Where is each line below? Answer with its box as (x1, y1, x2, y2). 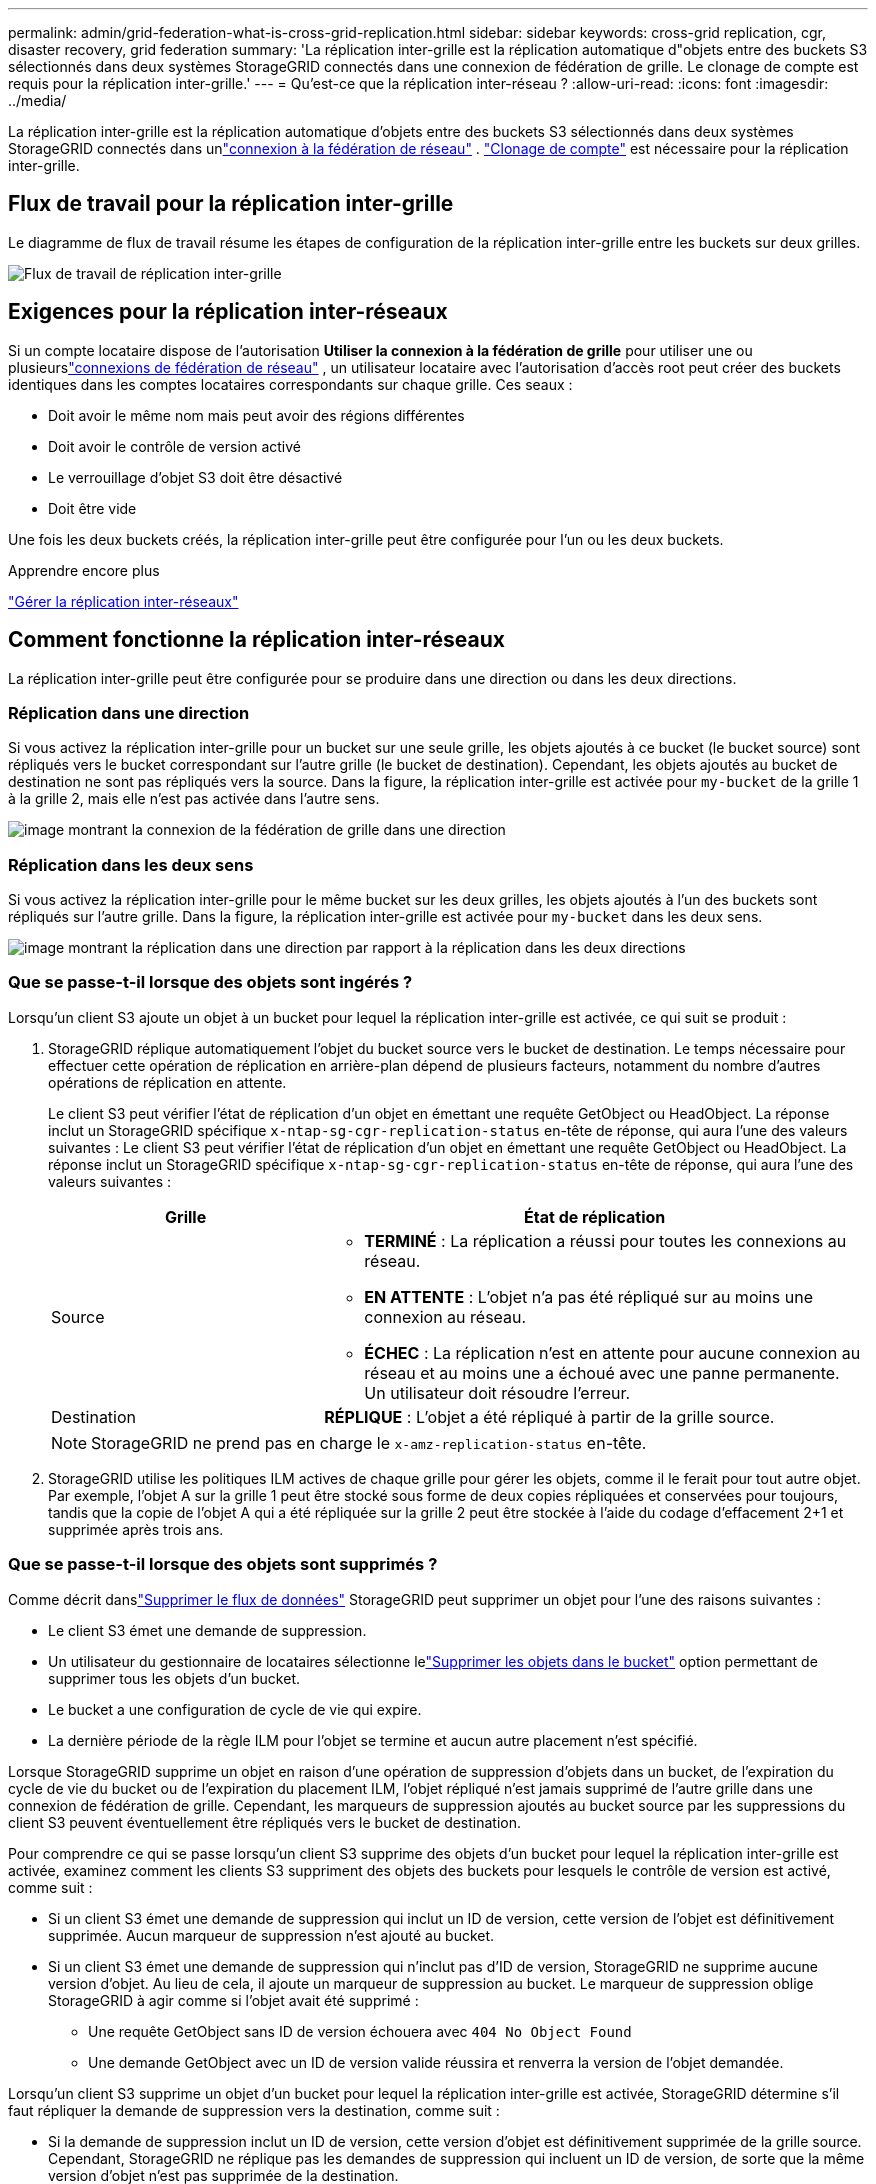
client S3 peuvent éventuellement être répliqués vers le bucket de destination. (8, 1813, 522, 1831)
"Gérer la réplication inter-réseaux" (8, 592, 239, 610)
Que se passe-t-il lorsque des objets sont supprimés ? (8, 1554, 438, 1575)
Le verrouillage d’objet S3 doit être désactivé (48, 468, 343, 486)
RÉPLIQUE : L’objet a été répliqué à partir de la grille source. (324, 1406, 775, 1427)
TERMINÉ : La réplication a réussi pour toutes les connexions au (364, 1230, 847, 1251)
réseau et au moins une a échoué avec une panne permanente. (364, 1362, 840, 1383)
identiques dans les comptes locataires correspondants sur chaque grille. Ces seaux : (8, 375, 573, 393)
